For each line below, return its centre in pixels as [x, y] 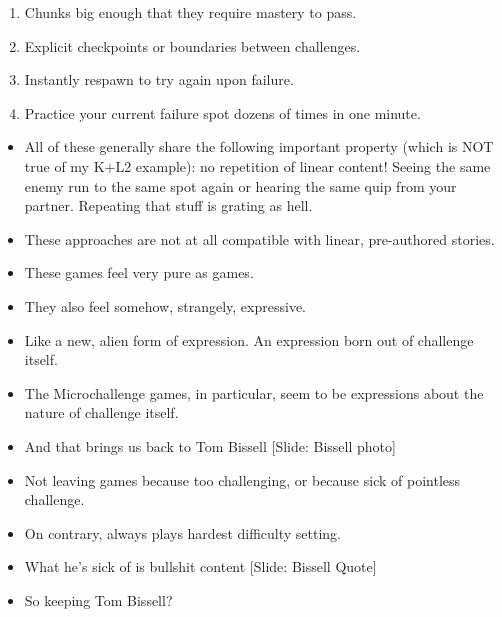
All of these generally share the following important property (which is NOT [259, 146]
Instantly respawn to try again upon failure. [159, 79]
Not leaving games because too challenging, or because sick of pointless [242, 479]
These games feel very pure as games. [139, 272]
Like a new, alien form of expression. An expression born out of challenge [249, 339]
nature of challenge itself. [101, 412]
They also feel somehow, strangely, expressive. [165, 305]
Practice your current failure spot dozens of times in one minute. [222, 112]
